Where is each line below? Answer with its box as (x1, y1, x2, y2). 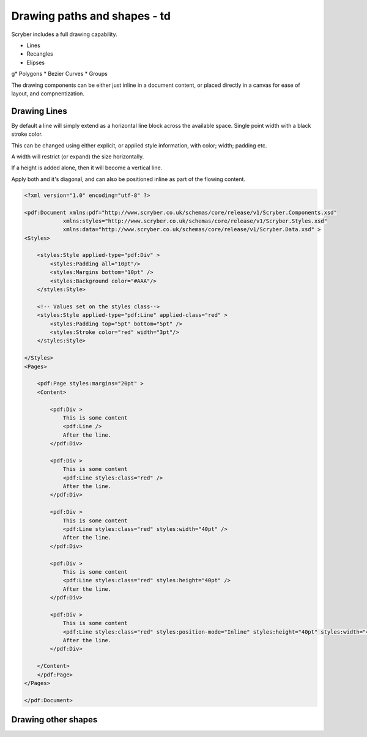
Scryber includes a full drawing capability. (11, 31, 117, 38)
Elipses (26, 59, 45, 66)
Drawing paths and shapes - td (11, 9, 171, 23)
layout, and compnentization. (11, 89, 85, 97)
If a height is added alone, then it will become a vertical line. (11, 164, 163, 171)
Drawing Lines (11, 106, 67, 116)
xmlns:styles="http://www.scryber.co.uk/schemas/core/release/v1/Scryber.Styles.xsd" (62, 217, 327, 224)
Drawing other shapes (11, 714, 98, 725)
